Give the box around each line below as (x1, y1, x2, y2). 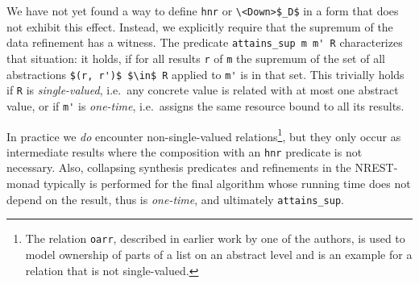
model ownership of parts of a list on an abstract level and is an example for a (25, 245, 413, 262)
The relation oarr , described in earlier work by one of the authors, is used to (25, 230, 405, 247)
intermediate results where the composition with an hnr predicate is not (6, 143, 363, 160)
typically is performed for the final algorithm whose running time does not (43, 175, 411, 192)
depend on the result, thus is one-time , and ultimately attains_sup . (6, 190, 344, 207)
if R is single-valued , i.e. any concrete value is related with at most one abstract (6, 81, 399, 98)
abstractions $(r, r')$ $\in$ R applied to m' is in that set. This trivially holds (6, 65, 404, 82)
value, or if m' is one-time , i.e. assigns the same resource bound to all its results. (6, 97, 404, 114)
